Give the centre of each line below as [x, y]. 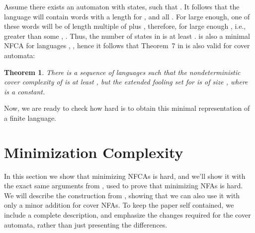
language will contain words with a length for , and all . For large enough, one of [127, 16]
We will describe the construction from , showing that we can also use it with [122, 195]
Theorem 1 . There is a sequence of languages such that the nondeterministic [122, 72]
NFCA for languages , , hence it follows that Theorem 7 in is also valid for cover [127, 45]
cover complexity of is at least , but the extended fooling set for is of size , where [126, 82]
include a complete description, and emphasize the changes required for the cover [127, 215]
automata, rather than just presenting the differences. [86, 224]
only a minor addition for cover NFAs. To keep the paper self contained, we [119, 205]
